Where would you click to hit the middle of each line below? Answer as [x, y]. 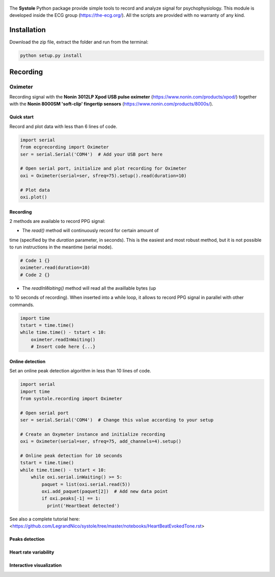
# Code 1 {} [35, 261]
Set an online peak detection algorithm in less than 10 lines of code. [80, 371]
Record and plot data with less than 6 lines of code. [63, 126]
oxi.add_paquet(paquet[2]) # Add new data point [105, 491]
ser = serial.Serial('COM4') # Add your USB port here [91, 154]
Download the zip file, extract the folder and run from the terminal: [79, 42]
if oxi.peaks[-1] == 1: [71, 498]
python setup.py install [51, 56]
